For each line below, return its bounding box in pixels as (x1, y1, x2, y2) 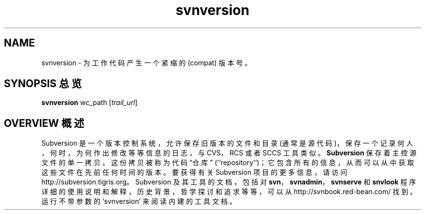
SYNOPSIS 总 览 (4, 77, 82, 90)
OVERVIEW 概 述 (4, 117, 84, 129)
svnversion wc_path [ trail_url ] (41, 98, 138, 107)
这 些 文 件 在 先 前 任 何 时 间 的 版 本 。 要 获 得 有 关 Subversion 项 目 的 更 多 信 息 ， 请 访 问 (41, 168, 347, 177)
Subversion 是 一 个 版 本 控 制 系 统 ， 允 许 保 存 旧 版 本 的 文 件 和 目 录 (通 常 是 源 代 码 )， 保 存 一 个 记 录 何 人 (41, 139, 413, 148)
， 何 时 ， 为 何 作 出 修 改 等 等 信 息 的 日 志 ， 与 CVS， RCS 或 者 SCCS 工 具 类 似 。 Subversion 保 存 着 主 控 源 (41, 149, 417, 157)
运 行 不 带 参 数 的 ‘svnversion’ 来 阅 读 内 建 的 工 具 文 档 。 (41, 197, 237, 206)
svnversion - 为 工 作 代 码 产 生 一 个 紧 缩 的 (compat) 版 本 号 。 (41, 58, 252, 67)
